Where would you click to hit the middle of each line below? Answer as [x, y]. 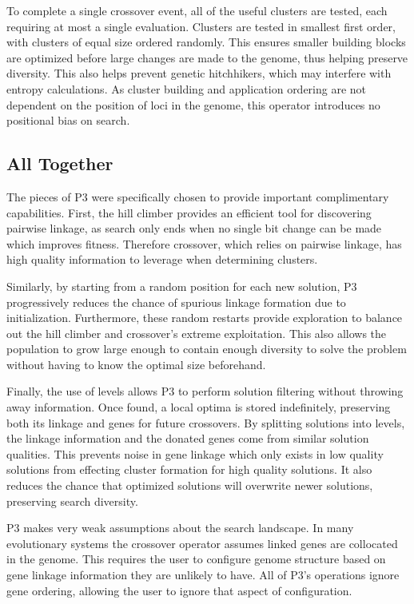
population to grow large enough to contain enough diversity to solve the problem [207, 349]
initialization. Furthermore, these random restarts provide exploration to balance [205, 318]
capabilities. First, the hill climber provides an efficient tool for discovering [189, 212]
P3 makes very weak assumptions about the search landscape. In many [180, 528]
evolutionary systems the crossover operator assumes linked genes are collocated [202, 543]
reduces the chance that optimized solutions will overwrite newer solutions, [190, 485]
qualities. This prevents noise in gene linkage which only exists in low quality [195, 453]
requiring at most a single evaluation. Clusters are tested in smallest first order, [201, 26]
